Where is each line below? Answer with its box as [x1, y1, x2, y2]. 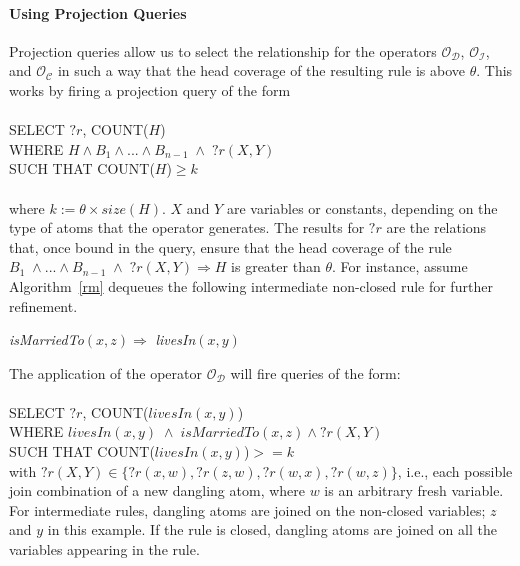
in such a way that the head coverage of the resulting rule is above [57, 60, 465, 81]
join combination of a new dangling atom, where [9, 480, 306, 501]
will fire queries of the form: [230, 362, 401, 383]
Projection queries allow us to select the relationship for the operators [9, 40, 437, 61]
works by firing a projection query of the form [9, 79, 291, 100]
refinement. [9, 295, 78, 316]
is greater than [231, 256, 321, 277]
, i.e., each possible [397, 460, 513, 481]
